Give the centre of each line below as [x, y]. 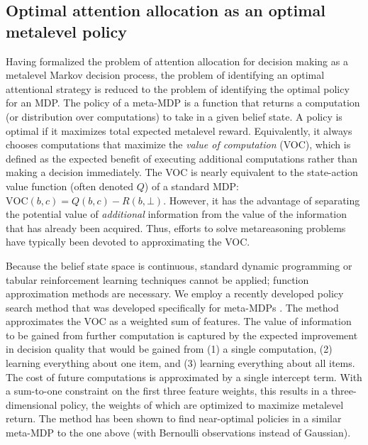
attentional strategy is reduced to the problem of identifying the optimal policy [178, 88]
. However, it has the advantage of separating [262, 200]
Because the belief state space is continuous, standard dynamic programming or [179, 265]
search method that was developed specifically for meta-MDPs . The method [172, 307]
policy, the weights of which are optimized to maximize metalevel [202, 404]
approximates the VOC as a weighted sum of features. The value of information [179, 321]
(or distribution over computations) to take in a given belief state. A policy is [174, 116]
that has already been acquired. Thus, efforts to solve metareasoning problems [176, 227]
